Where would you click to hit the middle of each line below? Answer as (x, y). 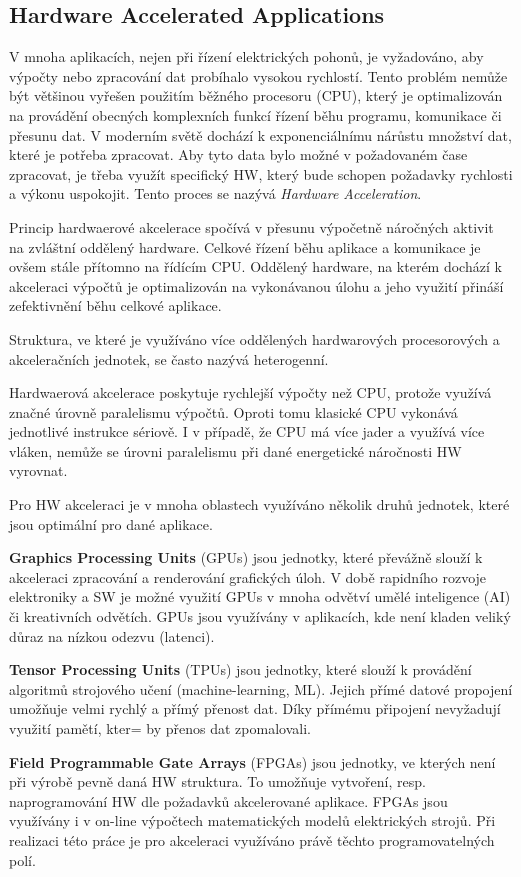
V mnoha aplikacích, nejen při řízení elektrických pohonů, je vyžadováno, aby (246, 56)
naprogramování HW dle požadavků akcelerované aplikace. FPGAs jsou (228, 800)
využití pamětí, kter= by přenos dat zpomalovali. (160, 728)
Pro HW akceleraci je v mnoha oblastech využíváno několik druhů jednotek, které (259, 504)
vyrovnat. (38, 470)
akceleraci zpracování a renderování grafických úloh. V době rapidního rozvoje (248, 576)
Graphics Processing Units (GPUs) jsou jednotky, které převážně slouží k (246, 557)
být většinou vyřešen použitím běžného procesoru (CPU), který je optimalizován (256, 95)
